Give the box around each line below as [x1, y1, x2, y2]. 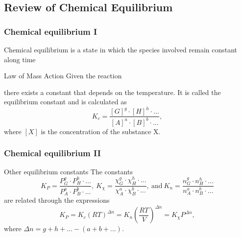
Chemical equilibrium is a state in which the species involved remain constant [4, 45, 238, 54]
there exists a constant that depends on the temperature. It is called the [4, 87, 221, 97]
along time [4, 54, 36, 64]
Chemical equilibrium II [4, 147, 101, 159]
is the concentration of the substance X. [41, 126, 161, 136]
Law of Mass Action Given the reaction [4, 71, 122, 81]
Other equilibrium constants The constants [4, 166, 133, 176]
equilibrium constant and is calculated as [4, 96, 127, 107]
